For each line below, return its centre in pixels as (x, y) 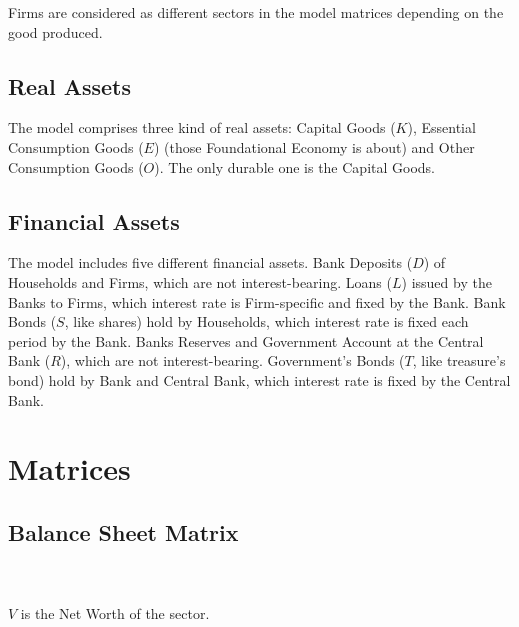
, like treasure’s (459, 360)
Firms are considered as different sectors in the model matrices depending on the (256, 12)
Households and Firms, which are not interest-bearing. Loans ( (200, 281)
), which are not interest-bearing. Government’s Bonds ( (232, 360)
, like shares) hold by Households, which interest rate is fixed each (266, 321)
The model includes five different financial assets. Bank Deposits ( (210, 262)
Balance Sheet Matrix (123, 531)
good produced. (55, 31)
